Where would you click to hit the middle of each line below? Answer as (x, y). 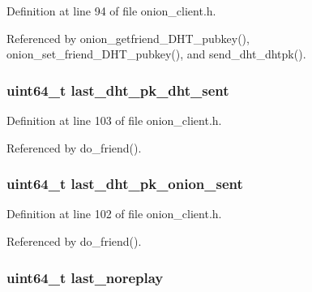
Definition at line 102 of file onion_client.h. (114, 214)
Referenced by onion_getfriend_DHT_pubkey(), (128, 38)
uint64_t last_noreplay (85, 277)
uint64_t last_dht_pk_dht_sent (118, 90)
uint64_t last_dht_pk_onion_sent (125, 184)
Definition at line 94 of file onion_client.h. (111, 11)
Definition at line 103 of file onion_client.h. (114, 120)
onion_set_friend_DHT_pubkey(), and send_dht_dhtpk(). (156, 54)
